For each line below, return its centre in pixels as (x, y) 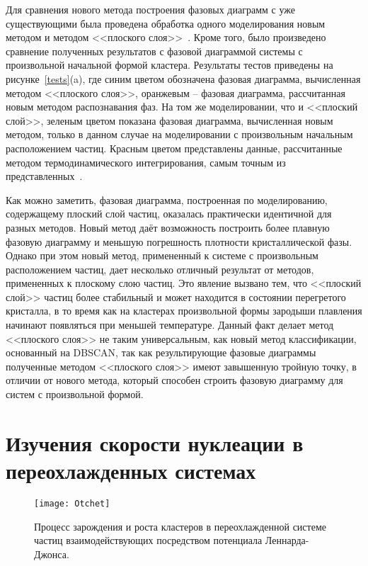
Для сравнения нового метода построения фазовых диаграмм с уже (150, 9)
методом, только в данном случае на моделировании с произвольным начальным (179, 134)
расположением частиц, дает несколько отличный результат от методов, (160, 269)
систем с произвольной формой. (75, 394)
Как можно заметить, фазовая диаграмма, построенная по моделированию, (167, 199)
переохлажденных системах (131, 470)
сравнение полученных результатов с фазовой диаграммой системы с (154, 51)
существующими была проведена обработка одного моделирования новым (166, 23)
